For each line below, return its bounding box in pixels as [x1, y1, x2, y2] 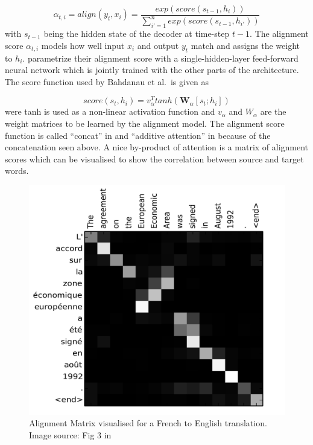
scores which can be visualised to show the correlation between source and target [5, 152, 304, 165]
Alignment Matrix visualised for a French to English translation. [29, 417, 267, 429]
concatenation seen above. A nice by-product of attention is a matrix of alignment [5, 141, 309, 153]
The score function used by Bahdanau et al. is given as [5, 75, 209, 88]
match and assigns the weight [191, 39, 300, 51]
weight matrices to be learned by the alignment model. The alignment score [5, 117, 285, 130]
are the [260, 105, 286, 118]
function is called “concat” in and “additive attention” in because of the [5, 129, 271, 141]
